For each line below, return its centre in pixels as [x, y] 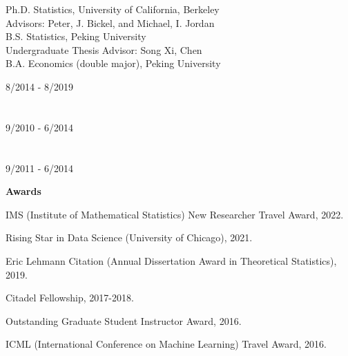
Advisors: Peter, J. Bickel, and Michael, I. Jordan [110, 22]
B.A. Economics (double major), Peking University [113, 63]
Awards [23, 191]
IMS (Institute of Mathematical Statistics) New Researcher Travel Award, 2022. [175, 214]
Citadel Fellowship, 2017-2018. [70, 298]
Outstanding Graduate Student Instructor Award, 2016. [124, 320]
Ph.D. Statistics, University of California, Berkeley [113, 9]
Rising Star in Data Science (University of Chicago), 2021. [129, 237]
